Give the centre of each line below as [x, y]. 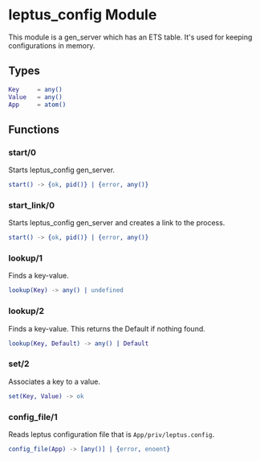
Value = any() [35, 97]
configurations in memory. [52, 45]
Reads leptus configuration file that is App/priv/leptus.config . [112, 434]
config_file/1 [33, 417]
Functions [34, 129]
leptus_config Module [83, 15]
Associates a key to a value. [54, 381]
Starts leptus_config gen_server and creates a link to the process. [117, 223]
